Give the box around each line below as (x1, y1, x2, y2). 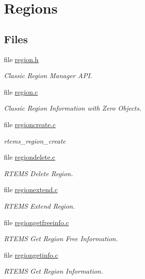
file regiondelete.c (4, 152, 55, 162)
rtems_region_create (4, 135, 66, 146)
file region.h (4, 54, 39, 64)
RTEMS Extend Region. (4, 200, 75, 211)
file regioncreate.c (4, 119, 56, 129)
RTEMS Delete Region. (4, 168, 73, 178)
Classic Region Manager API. (4, 70, 93, 81)
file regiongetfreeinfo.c (4, 217, 69, 227)
